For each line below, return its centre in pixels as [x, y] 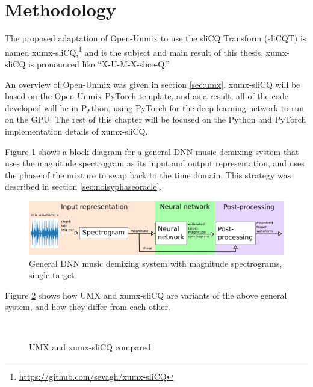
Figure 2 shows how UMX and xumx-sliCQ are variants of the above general [146, 295]
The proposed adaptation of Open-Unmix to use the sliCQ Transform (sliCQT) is [156, 38]
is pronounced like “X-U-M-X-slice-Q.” [99, 63]
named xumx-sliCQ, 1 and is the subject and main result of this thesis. [134, 51]
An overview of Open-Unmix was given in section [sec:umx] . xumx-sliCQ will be [153, 84]
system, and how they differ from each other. [88, 307]
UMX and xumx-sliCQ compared [90, 347]
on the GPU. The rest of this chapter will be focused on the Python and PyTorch [156, 119]
